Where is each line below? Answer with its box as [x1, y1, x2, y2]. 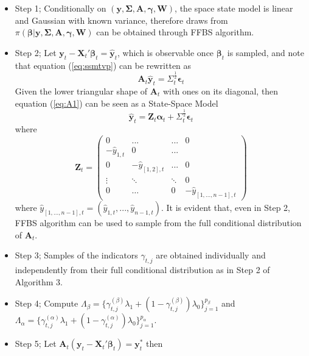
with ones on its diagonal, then [162, 85, 279, 98]
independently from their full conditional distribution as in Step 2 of [15, 263, 270, 276]
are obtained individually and [156, 249, 266, 262]
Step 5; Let [15, 337, 57, 350]
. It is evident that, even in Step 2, [161, 201, 290, 214]
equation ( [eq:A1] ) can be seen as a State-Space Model [15, 96, 218, 109]
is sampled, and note [227, 46, 304, 59]
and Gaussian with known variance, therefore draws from [15, 13, 228, 26]
